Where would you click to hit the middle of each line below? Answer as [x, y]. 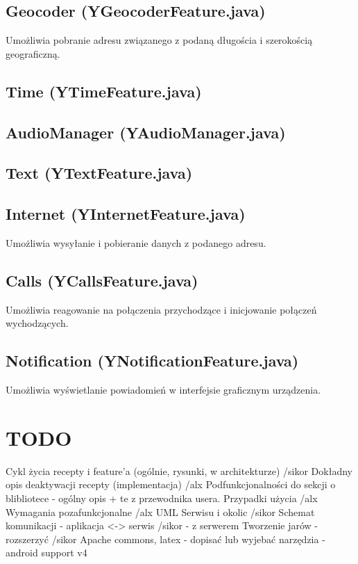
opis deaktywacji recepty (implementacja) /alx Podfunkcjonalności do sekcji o [171, 484]
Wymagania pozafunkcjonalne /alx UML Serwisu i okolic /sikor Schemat [160, 511]
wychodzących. [37, 323]
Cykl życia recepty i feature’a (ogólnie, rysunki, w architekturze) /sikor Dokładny [179, 470]
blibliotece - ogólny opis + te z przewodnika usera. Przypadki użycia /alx [162, 498]
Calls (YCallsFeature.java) [102, 280]
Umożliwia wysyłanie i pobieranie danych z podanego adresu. [136, 242]
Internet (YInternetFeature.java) [126, 214]
